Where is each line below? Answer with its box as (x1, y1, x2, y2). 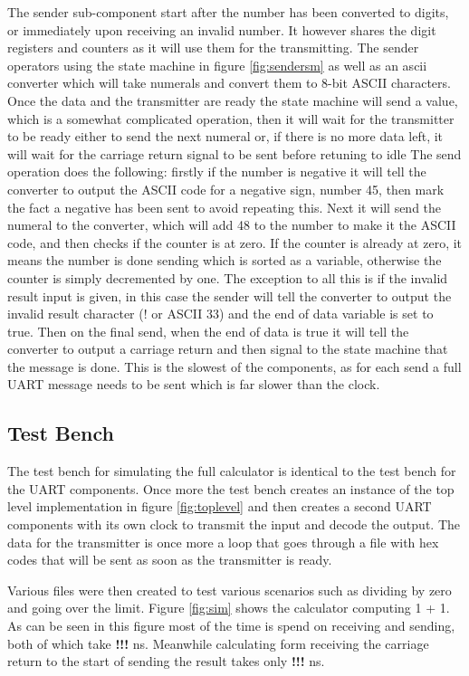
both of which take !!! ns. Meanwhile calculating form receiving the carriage (7, 633, 429, 652)
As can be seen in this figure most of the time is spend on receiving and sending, (7, 616, 455, 635)
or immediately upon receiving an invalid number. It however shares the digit (7, 20, 436, 39)
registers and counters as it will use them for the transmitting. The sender (7, 38, 419, 57)
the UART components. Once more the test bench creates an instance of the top (7, 479, 455, 498)
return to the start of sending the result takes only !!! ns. (7, 652, 325, 671)
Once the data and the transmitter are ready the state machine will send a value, (7, 90, 458, 109)
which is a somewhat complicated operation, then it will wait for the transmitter (7, 109, 455, 128)
